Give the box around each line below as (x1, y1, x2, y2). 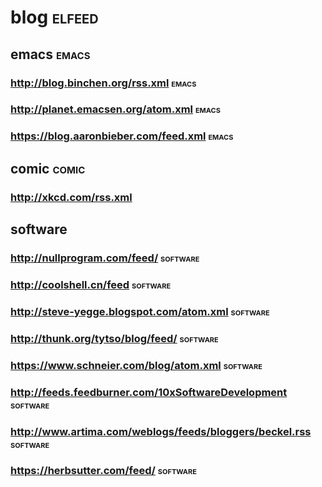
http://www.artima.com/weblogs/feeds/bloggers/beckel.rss (10, 424, 312, 438)
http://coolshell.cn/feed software (10, 277, 172, 291)
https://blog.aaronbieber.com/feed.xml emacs (10, 129, 234, 143)
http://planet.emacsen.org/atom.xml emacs (10, 102, 221, 116)
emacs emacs (10, 46, 91, 63)
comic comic (10, 160, 86, 177)
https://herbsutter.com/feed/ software (10, 464, 197, 478)
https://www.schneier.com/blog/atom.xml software (10, 358, 263, 372)
